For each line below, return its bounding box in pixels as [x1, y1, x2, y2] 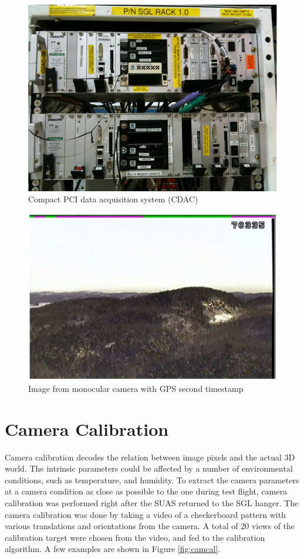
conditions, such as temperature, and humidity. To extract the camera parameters [5, 473, 299, 486]
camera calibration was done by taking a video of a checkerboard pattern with [5, 508, 286, 520]
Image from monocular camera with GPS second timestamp [28, 382, 244, 394]
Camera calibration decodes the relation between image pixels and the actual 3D [5, 450, 295, 463]
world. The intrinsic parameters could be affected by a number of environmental [5, 462, 293, 475]
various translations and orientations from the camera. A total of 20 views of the [5, 520, 295, 532]
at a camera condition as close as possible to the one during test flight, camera [5, 485, 288, 497]
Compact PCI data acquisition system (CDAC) [28, 193, 198, 205]
